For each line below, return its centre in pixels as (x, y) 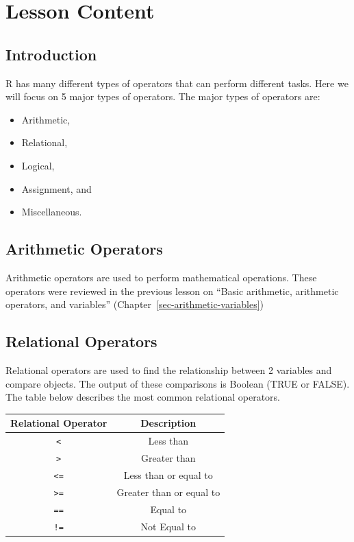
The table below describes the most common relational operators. (143, 397)
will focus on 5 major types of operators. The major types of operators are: (163, 96)
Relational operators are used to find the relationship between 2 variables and (169, 369)
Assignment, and (56, 188)
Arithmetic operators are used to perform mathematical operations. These (161, 277)
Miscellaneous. (52, 212)
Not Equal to (168, 526)
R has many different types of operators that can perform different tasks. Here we (177, 83)
